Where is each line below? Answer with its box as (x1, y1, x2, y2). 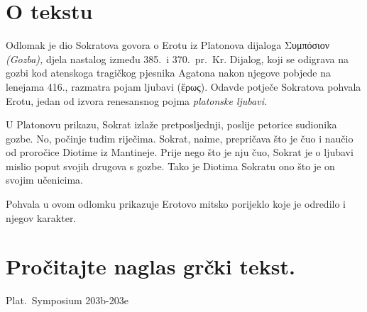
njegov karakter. (6, 210, 77, 225)
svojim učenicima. (6, 172, 83, 187)
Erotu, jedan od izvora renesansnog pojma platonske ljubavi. (6, 93, 268, 108)
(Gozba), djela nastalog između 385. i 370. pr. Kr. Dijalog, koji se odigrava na (6, 51, 349, 66)
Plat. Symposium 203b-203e (6, 293, 128, 308)
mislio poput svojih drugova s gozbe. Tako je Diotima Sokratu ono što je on (6, 158, 335, 173)
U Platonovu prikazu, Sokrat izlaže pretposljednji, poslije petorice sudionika (6, 117, 337, 132)
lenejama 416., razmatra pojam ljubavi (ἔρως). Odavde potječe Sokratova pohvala (6, 79, 361, 94)
